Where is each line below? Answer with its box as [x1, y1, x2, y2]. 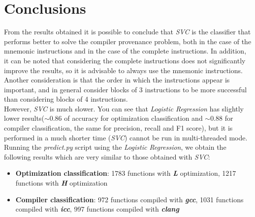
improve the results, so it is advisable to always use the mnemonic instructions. [4, 65, 243, 75]
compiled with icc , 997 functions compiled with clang [15, 204, 179, 214]
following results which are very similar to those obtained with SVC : [4, 151, 210, 162]
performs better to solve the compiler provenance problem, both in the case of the [4, 36, 252, 46]
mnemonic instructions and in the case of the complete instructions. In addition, [4, 46, 247, 56]
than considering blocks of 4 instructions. [4, 94, 128, 104]
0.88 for [210, 113, 233, 123]
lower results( [4, 113, 44, 123]
